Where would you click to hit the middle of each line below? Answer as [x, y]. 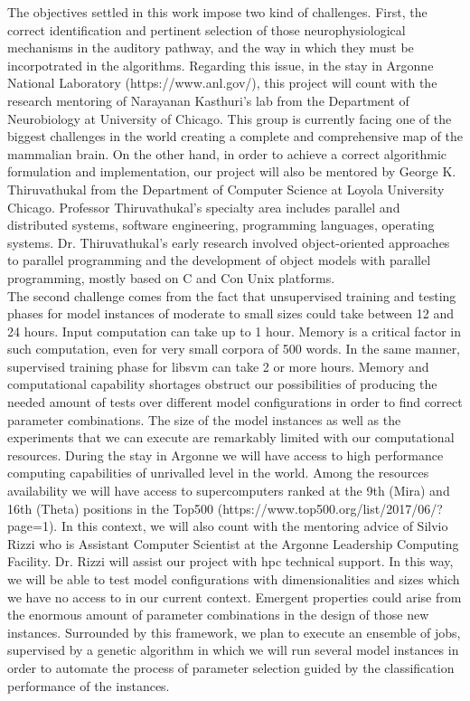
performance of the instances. [89, 685]
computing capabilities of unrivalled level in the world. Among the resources [218, 473]
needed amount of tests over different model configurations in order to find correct [235, 402]
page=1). [33, 526]
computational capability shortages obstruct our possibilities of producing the [222, 384]
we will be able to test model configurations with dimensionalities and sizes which [234, 579]
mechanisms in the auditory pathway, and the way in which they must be [211, 47]
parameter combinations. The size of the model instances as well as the [204, 419]
